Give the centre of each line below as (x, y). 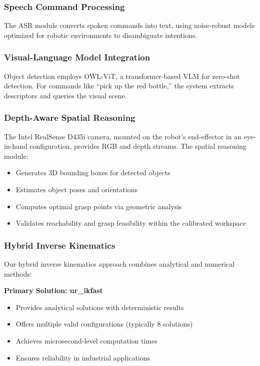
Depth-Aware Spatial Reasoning (70, 118)
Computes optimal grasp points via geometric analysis (99, 206)
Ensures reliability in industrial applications (83, 357)
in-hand (16, 146)
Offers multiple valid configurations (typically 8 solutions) (104, 324)
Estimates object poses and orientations (77, 189)
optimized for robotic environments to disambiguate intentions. (101, 35)
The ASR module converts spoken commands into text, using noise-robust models (129, 25)
